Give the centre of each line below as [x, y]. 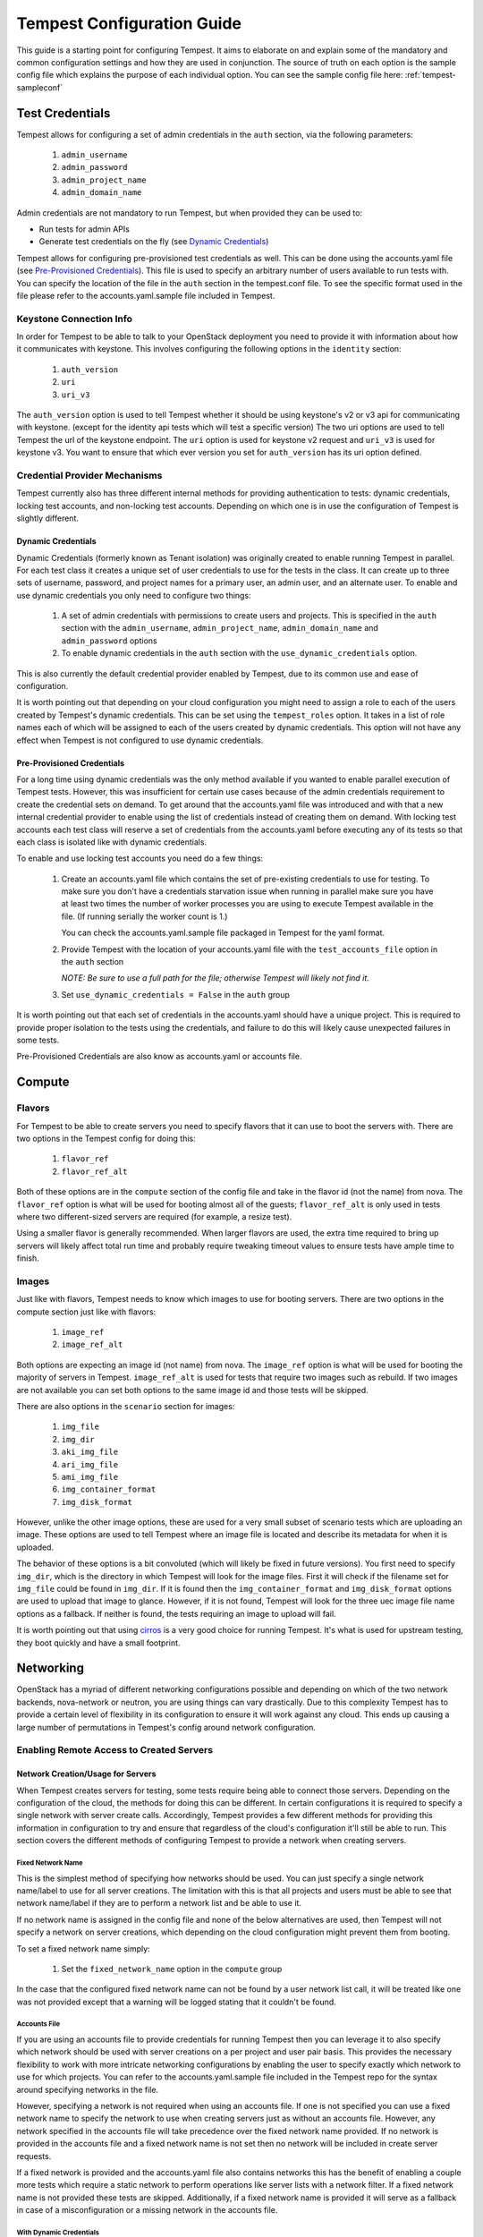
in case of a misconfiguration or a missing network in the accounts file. [147, 2210]
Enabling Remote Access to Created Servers [115, 1750]
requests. [34, 2156]
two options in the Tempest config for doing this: [106, 1138]
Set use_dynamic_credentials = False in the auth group [175, 994]
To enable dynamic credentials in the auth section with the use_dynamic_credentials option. [239, 653]
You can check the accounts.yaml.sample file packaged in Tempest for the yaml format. [223, 933]
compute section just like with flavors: [86, 1312]
